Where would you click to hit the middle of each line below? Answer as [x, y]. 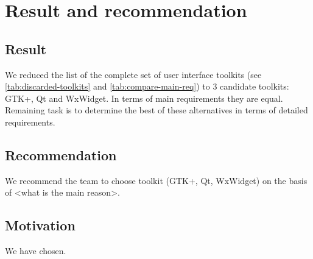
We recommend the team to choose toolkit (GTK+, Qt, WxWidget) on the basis [156, 180]
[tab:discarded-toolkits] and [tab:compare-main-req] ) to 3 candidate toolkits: [147, 86]
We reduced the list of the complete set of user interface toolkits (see [133, 74]
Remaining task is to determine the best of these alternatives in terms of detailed [156, 110]
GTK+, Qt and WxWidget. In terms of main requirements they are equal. [144, 98]
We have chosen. [36, 251]
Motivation [40, 225]
